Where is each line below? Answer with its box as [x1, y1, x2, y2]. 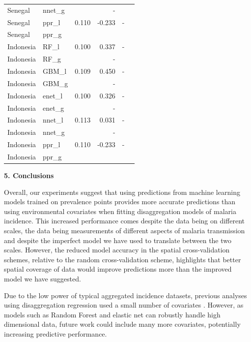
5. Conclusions [4, 170, 54, 180]
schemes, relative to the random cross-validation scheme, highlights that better [4, 254, 241, 264]
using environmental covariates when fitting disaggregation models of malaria [4, 206, 236, 216]
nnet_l [43, 115, 63, 125]
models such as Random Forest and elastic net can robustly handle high [4, 309, 221, 319]
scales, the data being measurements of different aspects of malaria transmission [4, 225, 245, 235]
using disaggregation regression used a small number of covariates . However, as [4, 300, 244, 310]
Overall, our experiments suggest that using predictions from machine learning [4, 187, 240, 197]
